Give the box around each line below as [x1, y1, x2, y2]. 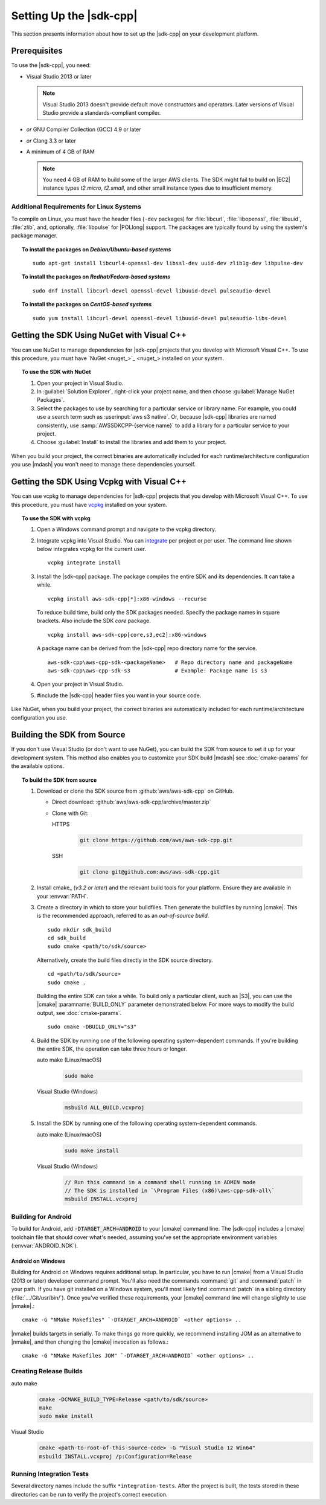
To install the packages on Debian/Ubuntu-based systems [22, 245, 171, 253]
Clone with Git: [52, 810, 89, 817]
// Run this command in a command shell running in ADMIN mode [64, 1179, 256, 1185]
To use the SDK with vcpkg [22, 514, 91, 522]
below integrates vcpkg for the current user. [37, 546, 146, 553]
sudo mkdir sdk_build [47, 926, 112, 933]
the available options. [11, 762, 65, 770]
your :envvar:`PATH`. [37, 892, 89, 900]
